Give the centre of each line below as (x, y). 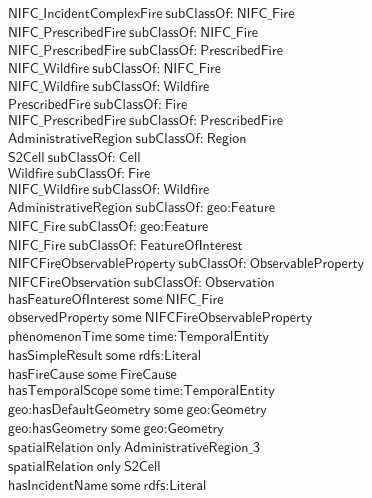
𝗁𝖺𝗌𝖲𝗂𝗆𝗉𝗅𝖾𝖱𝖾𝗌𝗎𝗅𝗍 (55, 355)
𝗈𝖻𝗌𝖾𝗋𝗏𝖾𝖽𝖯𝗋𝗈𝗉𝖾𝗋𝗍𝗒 (58, 317)
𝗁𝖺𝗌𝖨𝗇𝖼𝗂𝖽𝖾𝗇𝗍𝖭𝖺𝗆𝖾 (57, 485)
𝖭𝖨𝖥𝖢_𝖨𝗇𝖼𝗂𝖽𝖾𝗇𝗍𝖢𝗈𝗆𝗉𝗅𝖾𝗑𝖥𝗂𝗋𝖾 (85, 14)
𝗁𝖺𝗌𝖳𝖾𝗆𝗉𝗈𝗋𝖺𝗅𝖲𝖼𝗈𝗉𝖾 (62, 390)
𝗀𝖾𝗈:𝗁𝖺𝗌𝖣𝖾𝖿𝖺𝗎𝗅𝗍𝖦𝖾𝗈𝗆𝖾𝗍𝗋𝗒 (79, 409)
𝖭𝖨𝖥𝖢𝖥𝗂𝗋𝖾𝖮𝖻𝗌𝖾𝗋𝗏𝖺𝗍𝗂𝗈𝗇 (69, 283)
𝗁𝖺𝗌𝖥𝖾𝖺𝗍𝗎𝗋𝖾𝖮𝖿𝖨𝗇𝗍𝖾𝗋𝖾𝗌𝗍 (68, 299)
